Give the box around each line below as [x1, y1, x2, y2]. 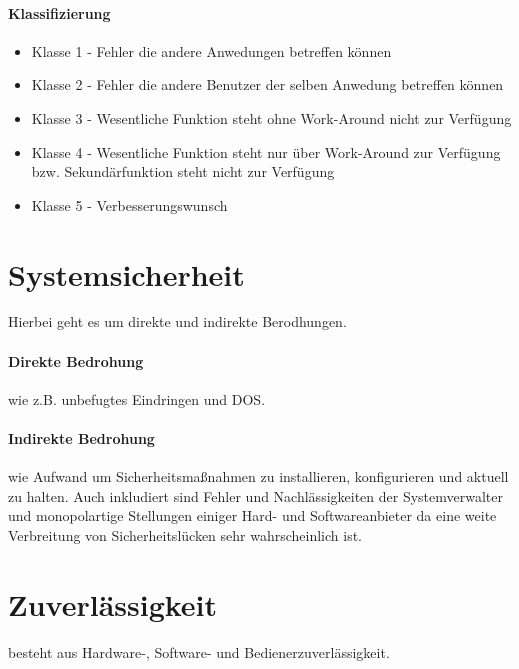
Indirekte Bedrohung [8, 428, 155, 449]
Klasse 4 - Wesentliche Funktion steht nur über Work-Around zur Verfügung [31, 141, 501, 162]
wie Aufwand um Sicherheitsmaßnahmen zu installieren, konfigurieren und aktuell [8, 466, 509, 487]
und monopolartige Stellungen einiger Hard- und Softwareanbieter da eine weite [8, 505, 497, 526]
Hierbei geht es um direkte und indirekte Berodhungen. [8, 311, 347, 332]
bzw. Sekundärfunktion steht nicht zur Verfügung [31, 161, 335, 182]
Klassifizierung [8, 2, 111, 23]
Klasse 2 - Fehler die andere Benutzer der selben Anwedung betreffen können [31, 74, 504, 95]
